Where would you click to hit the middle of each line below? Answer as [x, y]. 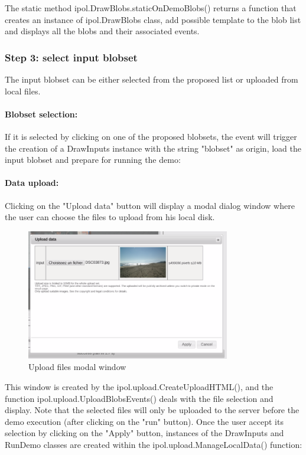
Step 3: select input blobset [71, 57]
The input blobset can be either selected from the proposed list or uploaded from [152, 79]
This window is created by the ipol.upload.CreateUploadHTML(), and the [139, 387]
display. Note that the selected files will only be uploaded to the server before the [152, 410]
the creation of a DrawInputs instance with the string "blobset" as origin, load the [153, 148]
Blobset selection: [41, 114]
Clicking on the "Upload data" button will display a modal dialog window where [150, 205]
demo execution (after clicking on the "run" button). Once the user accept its [144, 421]
